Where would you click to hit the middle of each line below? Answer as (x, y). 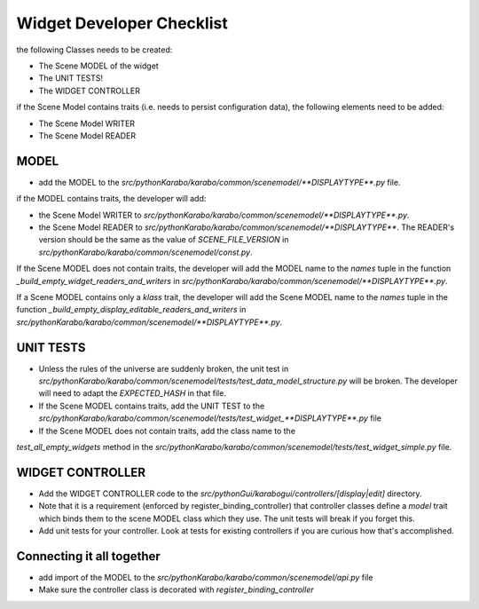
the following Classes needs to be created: (94, 50)
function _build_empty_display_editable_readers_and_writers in (131, 310)
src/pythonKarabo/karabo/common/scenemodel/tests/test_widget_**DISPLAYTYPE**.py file (210, 418)
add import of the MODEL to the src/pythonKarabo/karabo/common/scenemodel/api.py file (206, 577)
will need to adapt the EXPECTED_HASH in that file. (132, 393)
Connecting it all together (89, 556)
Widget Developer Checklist (122, 23)
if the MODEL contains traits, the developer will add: (111, 199)
